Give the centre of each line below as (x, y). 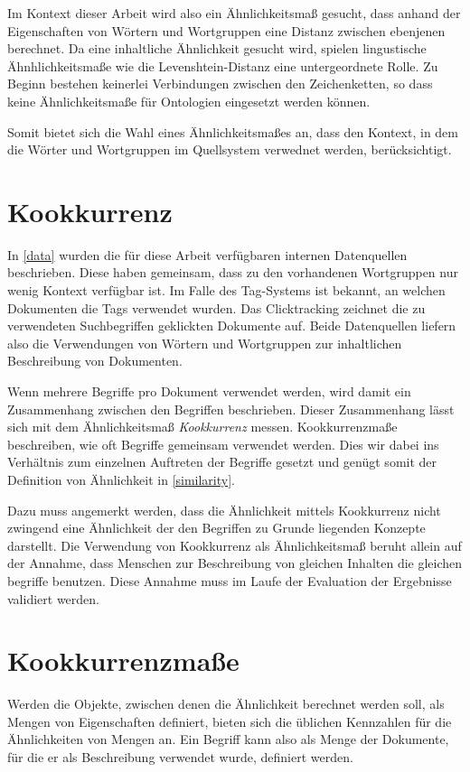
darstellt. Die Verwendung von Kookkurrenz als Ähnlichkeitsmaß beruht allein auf (235, 545)
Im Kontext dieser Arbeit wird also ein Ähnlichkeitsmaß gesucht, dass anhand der (234, 13)
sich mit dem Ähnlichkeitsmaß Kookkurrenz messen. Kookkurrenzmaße (202, 427)
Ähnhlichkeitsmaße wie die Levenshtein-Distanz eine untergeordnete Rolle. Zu (223, 65)
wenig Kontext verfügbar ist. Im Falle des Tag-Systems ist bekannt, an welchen (226, 290)
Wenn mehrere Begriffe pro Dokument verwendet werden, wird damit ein (209, 391)
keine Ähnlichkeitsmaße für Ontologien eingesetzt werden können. (189, 101)
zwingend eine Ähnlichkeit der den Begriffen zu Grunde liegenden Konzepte (216, 528)
